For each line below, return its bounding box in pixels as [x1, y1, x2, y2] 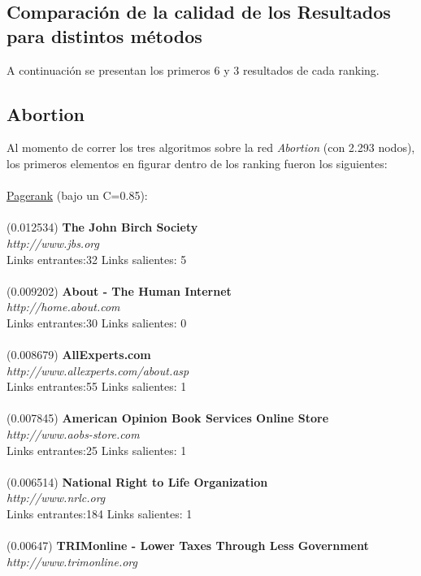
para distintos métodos [7, 23, 202, 48]
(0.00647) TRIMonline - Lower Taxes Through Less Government [7, 537, 369, 554]
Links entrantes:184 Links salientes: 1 [7, 505, 193, 522]
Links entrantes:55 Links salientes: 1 [7, 378, 187, 395]
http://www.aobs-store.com [7, 426, 140, 443]
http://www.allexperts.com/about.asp [7, 362, 189, 379]
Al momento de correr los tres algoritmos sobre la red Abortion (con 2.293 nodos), [7, 139, 415, 156]
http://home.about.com [7, 298, 120, 315]
